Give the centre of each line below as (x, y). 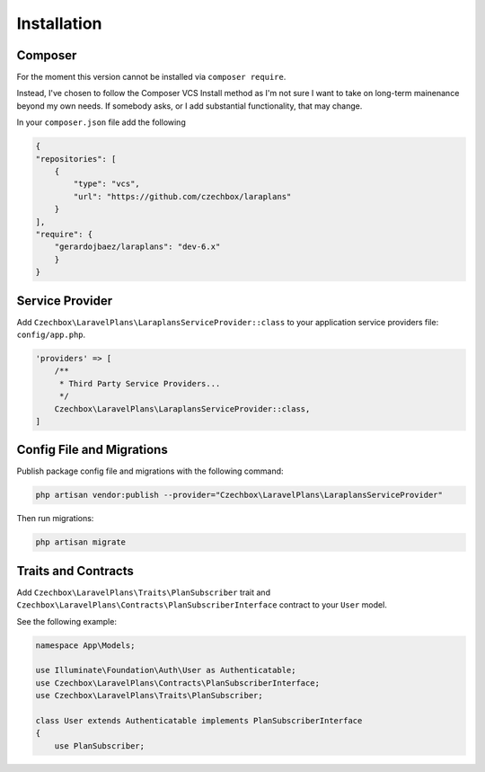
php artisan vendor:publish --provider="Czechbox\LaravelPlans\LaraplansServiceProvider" (239, 495)
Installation (59, 23)
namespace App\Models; (85, 645)
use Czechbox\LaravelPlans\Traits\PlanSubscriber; (150, 696)
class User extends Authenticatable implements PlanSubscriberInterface (199, 721)
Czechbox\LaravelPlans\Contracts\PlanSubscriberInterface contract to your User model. (202, 605)
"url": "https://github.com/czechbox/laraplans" (182, 196)
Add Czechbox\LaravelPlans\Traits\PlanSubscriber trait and (144, 592)
